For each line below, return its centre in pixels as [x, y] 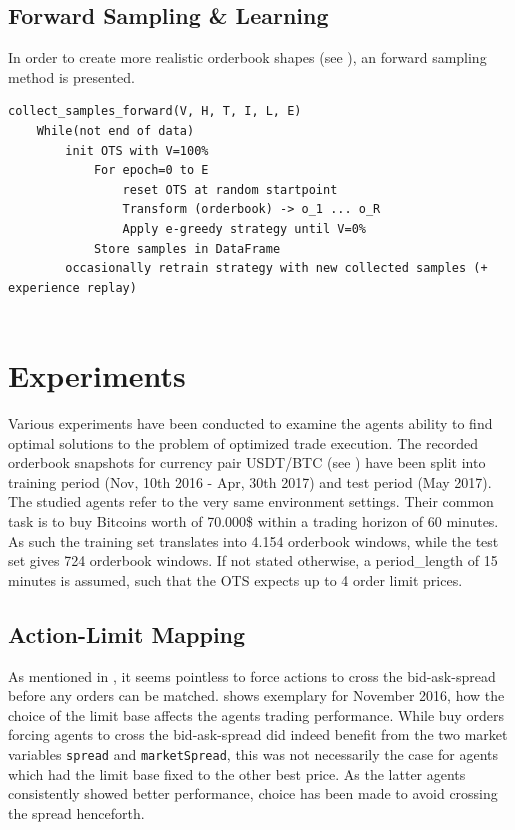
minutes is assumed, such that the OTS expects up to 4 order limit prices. [235, 579]
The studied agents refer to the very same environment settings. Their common [251, 501]
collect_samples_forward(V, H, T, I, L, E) [155, 111]
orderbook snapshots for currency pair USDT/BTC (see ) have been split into [247, 462]
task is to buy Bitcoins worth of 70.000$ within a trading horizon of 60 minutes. [253, 521]
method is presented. [71, 76]
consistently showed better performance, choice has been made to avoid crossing [253, 793]
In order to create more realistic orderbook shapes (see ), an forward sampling [247, 57]
